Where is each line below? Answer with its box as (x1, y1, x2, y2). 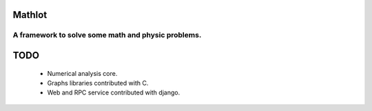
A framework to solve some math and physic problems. (12, 30, 202, 40)
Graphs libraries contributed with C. (47, 79, 149, 87)
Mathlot (12, 9, 48, 21)
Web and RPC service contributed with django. (47, 88, 180, 97)
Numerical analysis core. (47, 69, 118, 77)
